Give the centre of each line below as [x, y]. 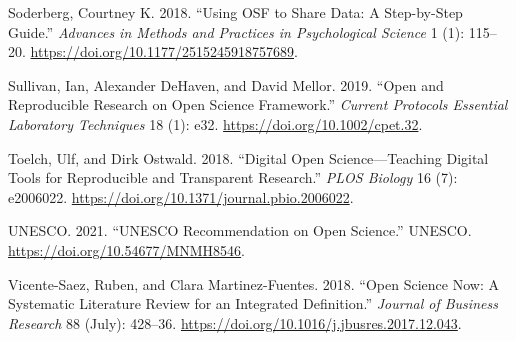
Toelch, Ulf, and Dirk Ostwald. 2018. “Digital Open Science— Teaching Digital [248, 157]
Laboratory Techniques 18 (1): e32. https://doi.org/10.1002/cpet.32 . [215, 123]
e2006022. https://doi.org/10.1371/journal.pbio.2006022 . [181, 196]
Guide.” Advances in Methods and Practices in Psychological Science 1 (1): [236, 31]
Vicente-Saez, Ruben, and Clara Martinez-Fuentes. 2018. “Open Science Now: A [253, 283]
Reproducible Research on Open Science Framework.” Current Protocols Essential [258, 104]
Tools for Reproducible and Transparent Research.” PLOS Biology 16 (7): [233, 177]
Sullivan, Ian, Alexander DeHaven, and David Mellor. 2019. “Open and [226, 84]
